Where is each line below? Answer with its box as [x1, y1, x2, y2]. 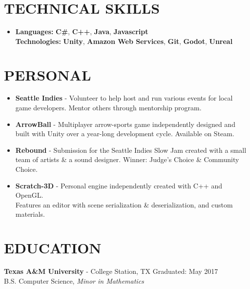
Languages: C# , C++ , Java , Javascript [15, 26, 148, 37]
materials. [15, 209, 45, 219]
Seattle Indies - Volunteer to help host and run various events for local [15, 93, 233, 103]
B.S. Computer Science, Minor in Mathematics [4, 275, 144, 286]
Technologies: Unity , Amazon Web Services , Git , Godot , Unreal [15, 36, 233, 46]
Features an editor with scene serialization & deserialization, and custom [15, 199, 233, 209]
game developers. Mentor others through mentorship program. [15, 103, 202, 113]
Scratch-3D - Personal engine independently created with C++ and [15, 180, 222, 190]
